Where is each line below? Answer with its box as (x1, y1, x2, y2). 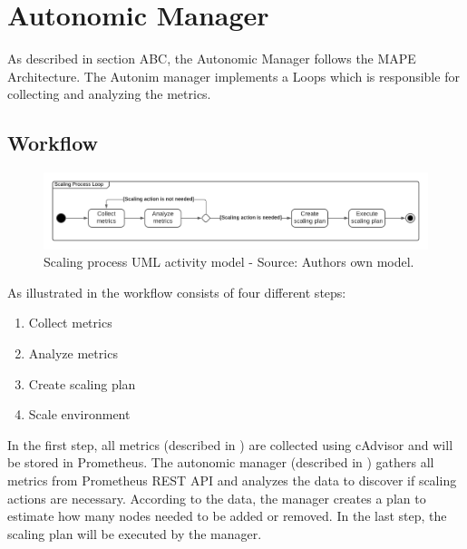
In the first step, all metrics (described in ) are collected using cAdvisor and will (7, 435, 453, 454)
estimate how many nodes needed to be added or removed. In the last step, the (7, 506, 447, 525)
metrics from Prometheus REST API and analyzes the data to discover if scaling (7, 471, 457, 489)
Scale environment (28, 405, 131, 424)
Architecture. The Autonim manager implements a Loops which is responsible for (7, 66, 460, 85)
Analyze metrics (28, 344, 118, 363)
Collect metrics (28, 313, 112, 332)
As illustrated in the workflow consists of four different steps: (7, 282, 346, 301)
